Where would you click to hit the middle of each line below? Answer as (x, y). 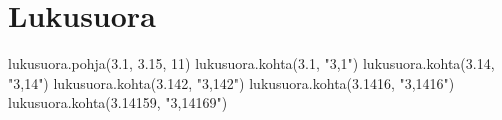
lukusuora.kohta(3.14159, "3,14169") (118, 102)
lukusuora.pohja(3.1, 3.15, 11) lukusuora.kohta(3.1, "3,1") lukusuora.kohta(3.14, (251, 63)
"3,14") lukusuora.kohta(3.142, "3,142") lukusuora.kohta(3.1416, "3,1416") (231, 82)
